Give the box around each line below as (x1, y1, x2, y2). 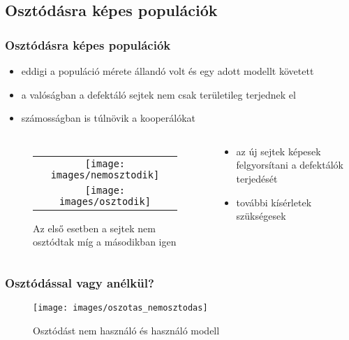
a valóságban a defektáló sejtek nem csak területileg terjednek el (21, 87, 296, 101)
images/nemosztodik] (50, 169, 160, 180)
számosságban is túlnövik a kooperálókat (21, 111, 196, 125)
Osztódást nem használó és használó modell (33, 323, 220, 337)
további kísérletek (236, 194, 312, 209)
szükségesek (236, 208, 286, 223)
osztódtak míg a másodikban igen (33, 234, 177, 249)
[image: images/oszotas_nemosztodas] (33, 303, 208, 313)
